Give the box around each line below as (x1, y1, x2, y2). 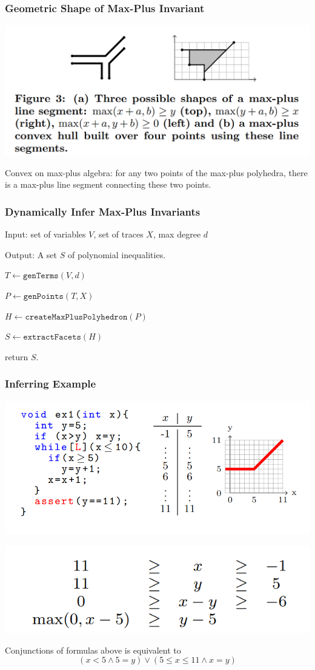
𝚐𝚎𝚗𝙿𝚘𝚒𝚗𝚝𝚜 (23, 292, 64, 301)
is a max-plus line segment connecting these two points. (5, 178, 211, 191)
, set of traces (93, 228, 144, 241)
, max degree (153, 228, 201, 241)
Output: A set (5, 248, 58, 261)
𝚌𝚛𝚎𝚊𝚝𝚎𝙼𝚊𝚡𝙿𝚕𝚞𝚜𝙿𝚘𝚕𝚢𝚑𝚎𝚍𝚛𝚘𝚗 (25, 312, 128, 321)
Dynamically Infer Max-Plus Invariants (5, 204, 201, 219)
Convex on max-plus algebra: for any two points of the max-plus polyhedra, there (5, 166, 308, 179)
